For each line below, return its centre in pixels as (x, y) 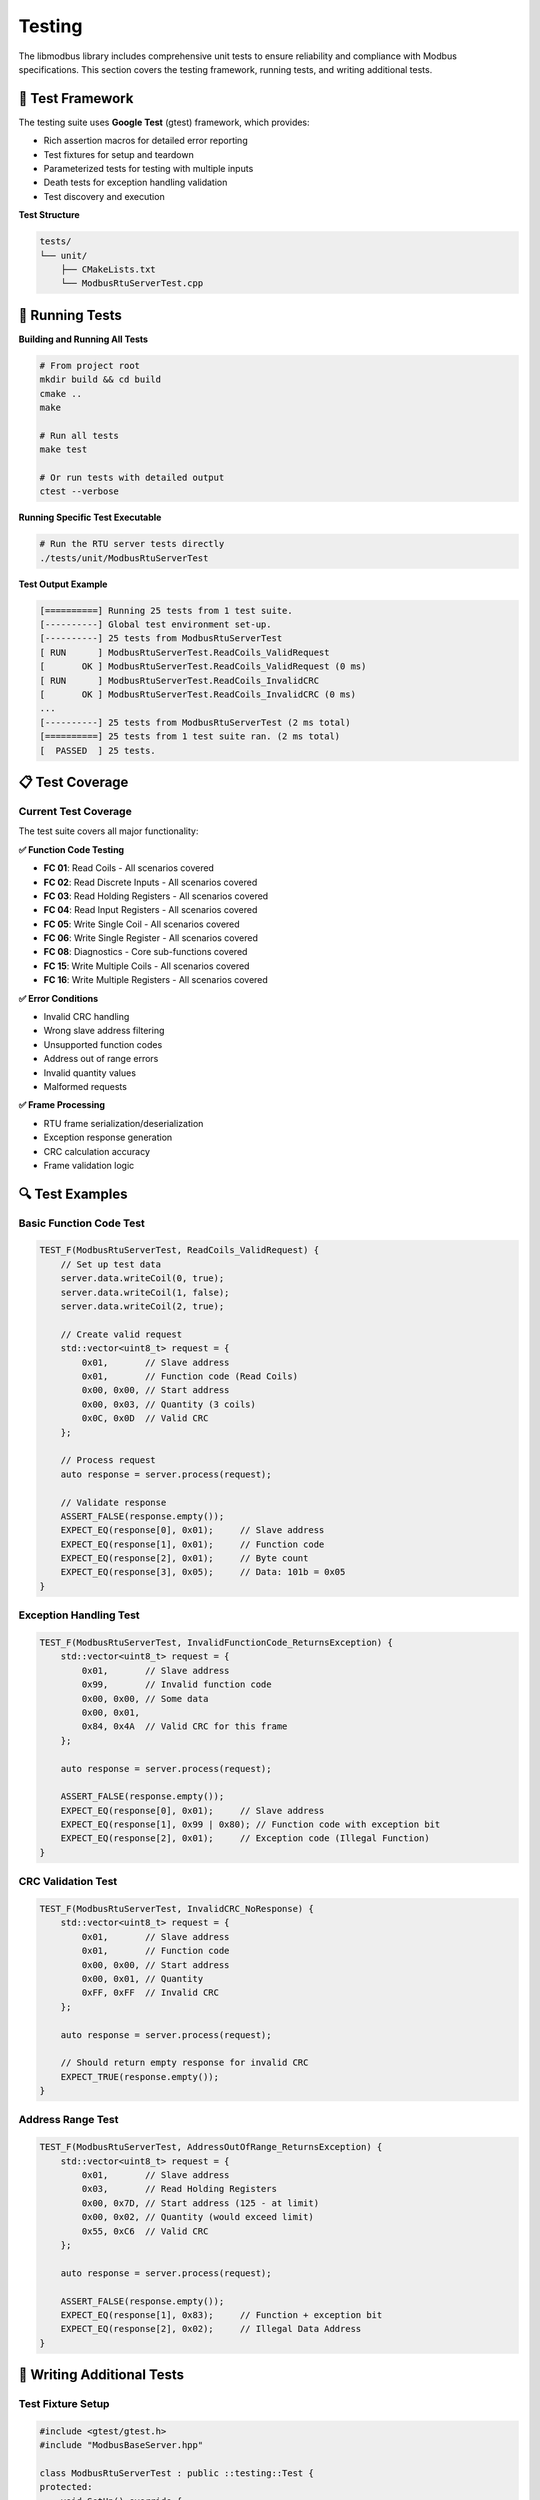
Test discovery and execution (104, 196)
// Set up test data (111, 1264)
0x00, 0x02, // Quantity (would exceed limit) (197, 2217)
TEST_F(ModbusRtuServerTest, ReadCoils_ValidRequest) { (179, 1250)
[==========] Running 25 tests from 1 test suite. (166, 610)
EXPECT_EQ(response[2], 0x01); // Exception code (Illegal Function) (245, 1838)
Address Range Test (68, 2120)
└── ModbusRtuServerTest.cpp (132, 283)
